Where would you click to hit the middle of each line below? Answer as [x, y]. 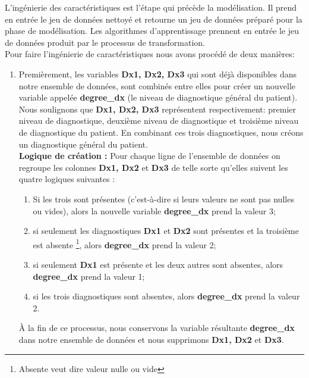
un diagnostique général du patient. [83, 144]
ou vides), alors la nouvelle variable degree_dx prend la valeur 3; [154, 210]
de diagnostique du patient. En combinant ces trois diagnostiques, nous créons [161, 132]
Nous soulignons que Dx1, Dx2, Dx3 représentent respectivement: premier [157, 109]
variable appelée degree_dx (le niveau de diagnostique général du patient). [158, 97]
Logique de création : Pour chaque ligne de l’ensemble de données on [149, 156]
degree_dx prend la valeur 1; [89, 276]
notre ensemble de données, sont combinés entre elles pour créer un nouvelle [157, 85]
